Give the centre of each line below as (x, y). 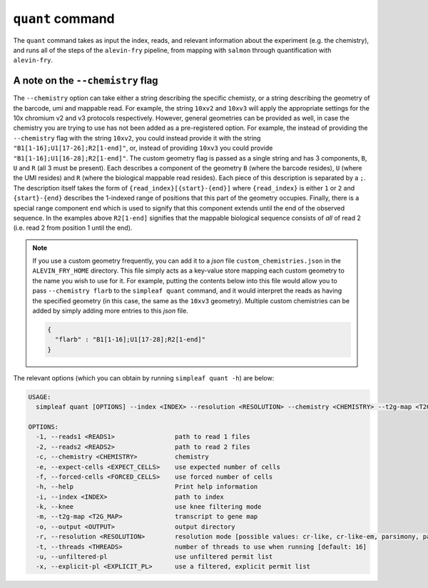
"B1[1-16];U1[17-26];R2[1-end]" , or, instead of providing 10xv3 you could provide (143, 148)
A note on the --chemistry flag (86, 81)
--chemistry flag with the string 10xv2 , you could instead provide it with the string (137, 138)
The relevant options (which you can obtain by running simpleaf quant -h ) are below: (144, 377)
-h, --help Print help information (147, 487)
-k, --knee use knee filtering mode (149, 507)
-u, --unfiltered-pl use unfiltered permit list (154, 557)
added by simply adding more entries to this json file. (110, 311)
